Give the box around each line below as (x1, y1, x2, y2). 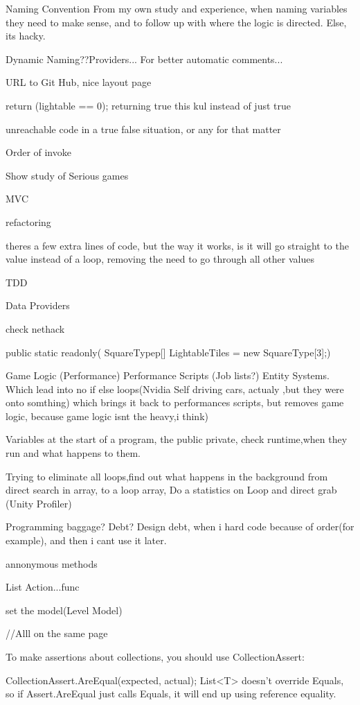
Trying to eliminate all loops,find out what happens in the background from (6, 469, 328, 483)
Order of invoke (6, 145, 71, 159)
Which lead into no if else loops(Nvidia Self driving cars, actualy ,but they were (6, 381, 344, 396)
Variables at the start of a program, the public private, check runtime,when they (6, 432, 348, 446)
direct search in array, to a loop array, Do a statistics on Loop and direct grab (6, 482, 337, 497)
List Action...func (6, 580, 80, 594)
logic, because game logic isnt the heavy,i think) (6, 408, 208, 423)
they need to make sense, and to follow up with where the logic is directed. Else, (6, 15, 347, 29)
